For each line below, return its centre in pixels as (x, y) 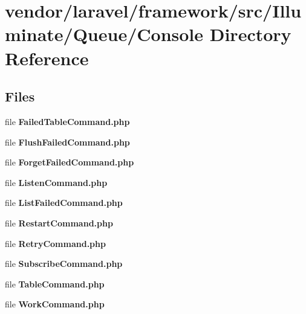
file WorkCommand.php (55, 304)
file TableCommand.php (55, 284)
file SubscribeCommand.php (64, 264)
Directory (250, 34)
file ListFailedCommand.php (64, 203)
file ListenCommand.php (56, 182)
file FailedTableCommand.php (67, 121)
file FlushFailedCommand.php (67, 142)
